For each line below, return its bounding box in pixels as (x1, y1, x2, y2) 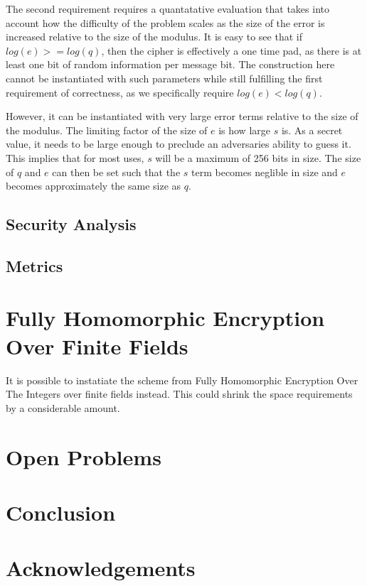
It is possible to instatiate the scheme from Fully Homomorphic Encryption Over (6, 372, 358, 387)
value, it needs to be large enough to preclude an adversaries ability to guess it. (6, 136, 351, 151)
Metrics (6, 254, 63, 276)
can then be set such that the (52, 164, 181, 179)
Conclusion (6, 497, 116, 526)
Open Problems (6, 442, 161, 471)
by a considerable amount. (6, 400, 120, 415)
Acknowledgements (6, 553, 196, 582)
